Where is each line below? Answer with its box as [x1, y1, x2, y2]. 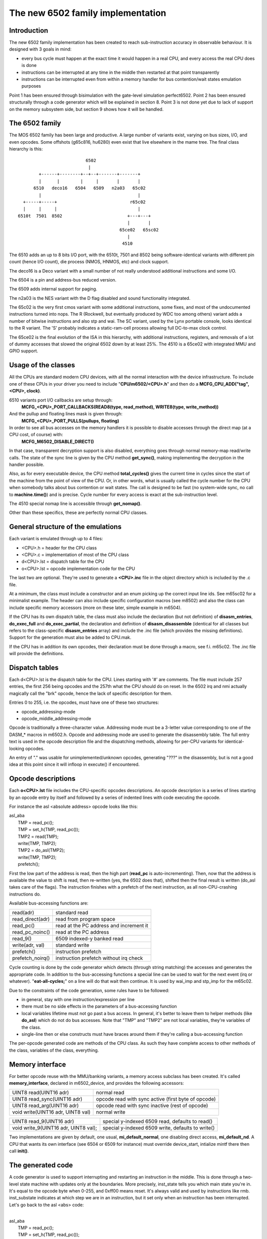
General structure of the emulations [9, 523, 122, 531]
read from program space [55, 916, 116, 923]
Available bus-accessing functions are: [9, 900, 89, 906]
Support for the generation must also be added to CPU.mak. [9, 634, 132, 640]
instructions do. [9, 891, 42, 897]
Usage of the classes [9, 361, 75, 369]
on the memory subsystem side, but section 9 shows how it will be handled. [9, 106, 164, 112]
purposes [21, 83, 42, 89]
